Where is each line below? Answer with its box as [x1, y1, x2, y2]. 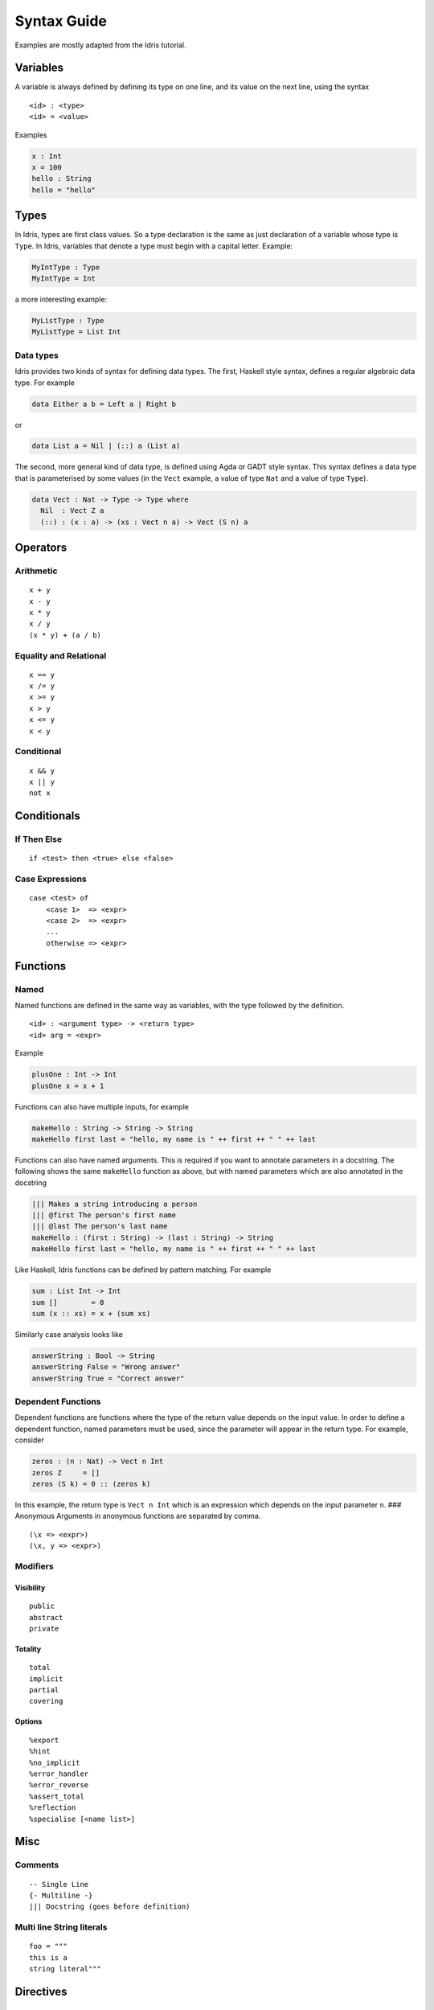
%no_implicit [29, 1758, 80, 1767]
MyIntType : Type [31, 262, 100, 272]
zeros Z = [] [31, 1468, 100, 1477]
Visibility [14, 1582, 46, 1592]
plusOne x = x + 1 [31, 1081, 104, 1090]
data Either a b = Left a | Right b [31, 399, 177, 408]
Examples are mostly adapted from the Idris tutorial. [14, 40, 186, 50]
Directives [14, 1984, 68, 1998]
